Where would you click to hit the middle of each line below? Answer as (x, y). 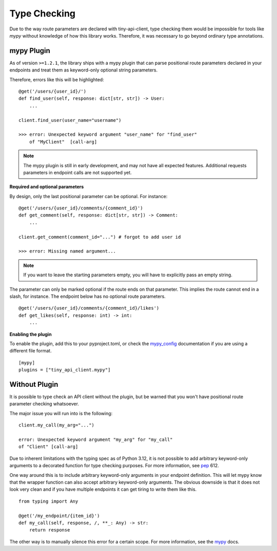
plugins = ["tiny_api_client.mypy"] (65, 370)
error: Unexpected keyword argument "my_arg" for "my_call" (96, 439)
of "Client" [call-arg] (48, 447)
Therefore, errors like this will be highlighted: (57, 79)
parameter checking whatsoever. (44, 404)
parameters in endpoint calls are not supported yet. (77, 172)
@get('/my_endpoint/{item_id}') (59, 516)
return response (50, 530)
